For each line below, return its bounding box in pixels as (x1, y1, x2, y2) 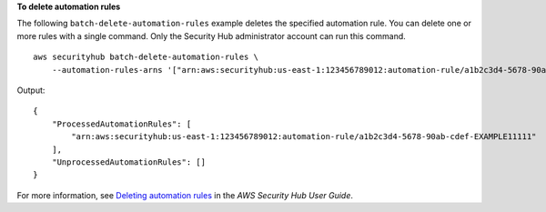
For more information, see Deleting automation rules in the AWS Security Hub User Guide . (16, 189, 354, 200)
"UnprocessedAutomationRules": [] (51, 156, 207, 167)
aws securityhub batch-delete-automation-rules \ (33, 52, 259, 63)
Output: (16, 85, 45, 96)
